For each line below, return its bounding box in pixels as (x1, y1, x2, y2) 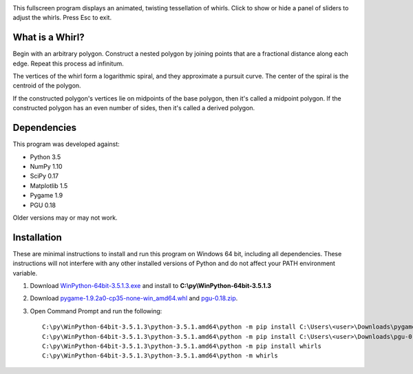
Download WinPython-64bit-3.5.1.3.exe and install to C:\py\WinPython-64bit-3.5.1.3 (30, 281, 272, 289)
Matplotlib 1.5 (30, 181, 68, 189)
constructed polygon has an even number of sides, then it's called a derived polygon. (12, 104, 255, 112)
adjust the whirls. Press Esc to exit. (12, 14, 112, 22)
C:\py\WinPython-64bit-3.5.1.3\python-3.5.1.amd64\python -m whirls (42, 352, 278, 360)
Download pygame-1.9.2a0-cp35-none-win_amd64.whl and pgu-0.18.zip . (30, 294, 238, 302)
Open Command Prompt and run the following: (30, 307, 162, 315)
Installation (12, 231, 62, 243)
